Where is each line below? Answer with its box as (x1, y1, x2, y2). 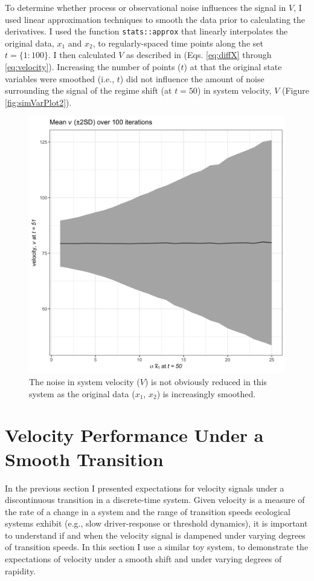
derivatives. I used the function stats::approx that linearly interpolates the (5, 25, 288, 37)
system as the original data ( (29, 387, 135, 400)
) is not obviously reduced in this (144, 375, 268, 388)
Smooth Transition (5, 446, 164, 471)
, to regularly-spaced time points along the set (92, 36, 263, 49)
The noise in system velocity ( (29, 375, 140, 388)
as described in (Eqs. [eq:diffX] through (126, 48, 272, 61)
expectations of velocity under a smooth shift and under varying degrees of (5, 553, 282, 565)
